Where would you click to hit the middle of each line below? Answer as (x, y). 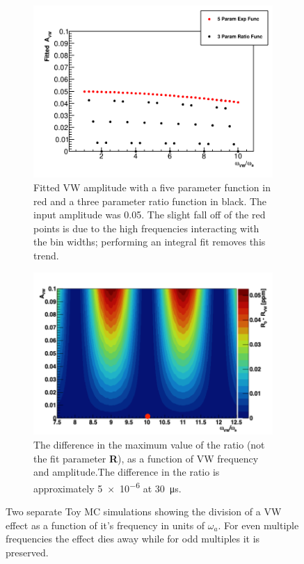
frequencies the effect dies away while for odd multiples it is (133, 539)
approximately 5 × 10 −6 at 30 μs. (107, 487)
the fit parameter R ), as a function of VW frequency (146, 458)
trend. (46, 255)
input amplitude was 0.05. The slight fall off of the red (150, 215)
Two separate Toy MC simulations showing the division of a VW (144, 511)
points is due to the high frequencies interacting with (146, 228)
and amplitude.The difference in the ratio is (127, 472)
